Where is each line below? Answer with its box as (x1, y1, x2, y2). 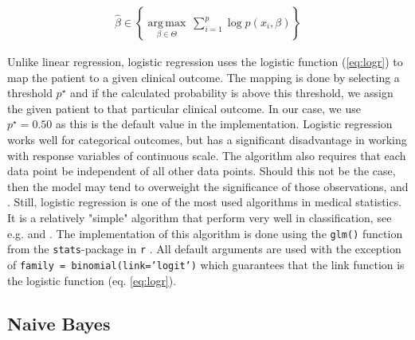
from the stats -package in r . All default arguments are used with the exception (7, 240, 401, 257)
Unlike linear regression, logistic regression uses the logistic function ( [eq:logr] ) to (7, 53, 403, 70)
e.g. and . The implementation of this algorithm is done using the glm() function (7, 225, 403, 241)
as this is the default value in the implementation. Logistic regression (55, 115, 393, 132)
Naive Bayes (7, 311, 111, 335)
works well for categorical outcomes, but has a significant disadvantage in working (7, 131, 407, 147)
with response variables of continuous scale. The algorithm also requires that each (7, 147, 406, 163)
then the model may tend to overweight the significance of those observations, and (7, 178, 409, 194)
